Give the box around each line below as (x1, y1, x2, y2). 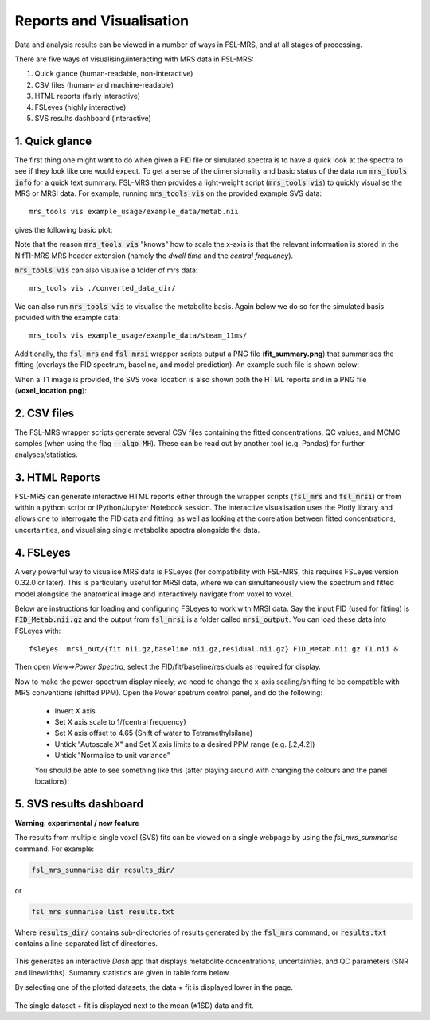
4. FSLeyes (14, 545, 71, 559)
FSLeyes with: (14, 626, 61, 635)
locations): (34, 776, 69, 786)
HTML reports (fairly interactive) (34, 92, 141, 101)
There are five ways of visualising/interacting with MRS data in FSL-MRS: (14, 54, 254, 64)
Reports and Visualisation (14, 12, 190, 29)
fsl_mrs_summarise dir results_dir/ (31, 865, 175, 874)
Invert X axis (54, 705, 96, 716)
